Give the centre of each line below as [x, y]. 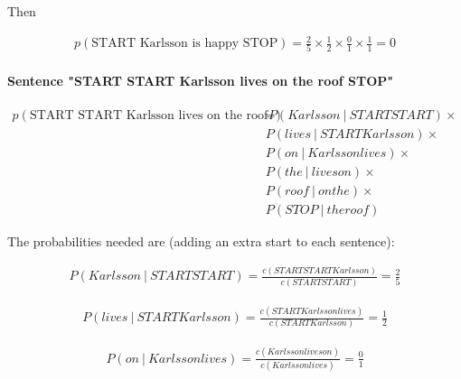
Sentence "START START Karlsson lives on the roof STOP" [200, 81]
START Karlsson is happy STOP [185, 44]
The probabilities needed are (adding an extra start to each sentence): [201, 241]
